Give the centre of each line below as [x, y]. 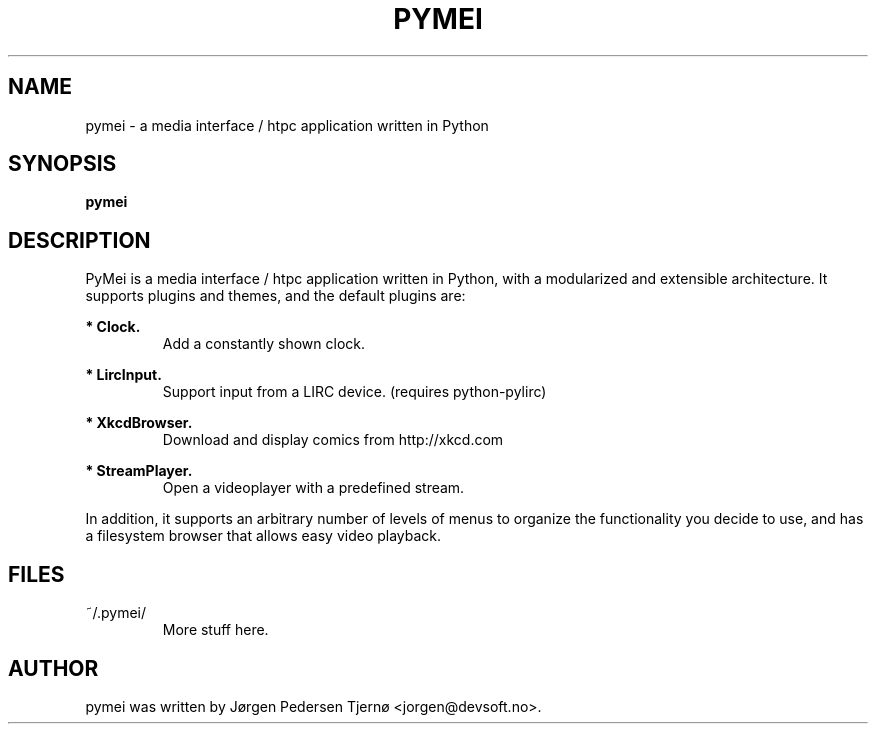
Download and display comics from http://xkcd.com [333, 440]
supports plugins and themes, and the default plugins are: [275, 296]
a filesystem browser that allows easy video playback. [263, 536]
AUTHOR [53, 668]
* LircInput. [123, 375]
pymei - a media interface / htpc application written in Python [287, 125]
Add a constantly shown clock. [263, 344]
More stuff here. [215, 630]
